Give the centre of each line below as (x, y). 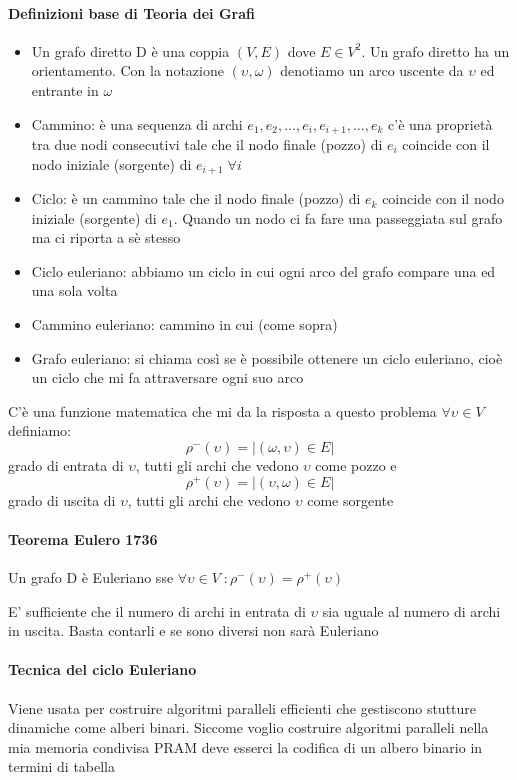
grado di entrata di (66, 465)
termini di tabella (62, 766)
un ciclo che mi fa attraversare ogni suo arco (167, 377)
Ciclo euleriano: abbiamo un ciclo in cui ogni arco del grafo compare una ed (263, 270)
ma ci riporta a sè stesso (106, 237)
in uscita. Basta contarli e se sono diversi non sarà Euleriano (193, 630)
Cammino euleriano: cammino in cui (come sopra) (184, 324)
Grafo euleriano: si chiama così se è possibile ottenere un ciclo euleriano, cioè (267, 357)
